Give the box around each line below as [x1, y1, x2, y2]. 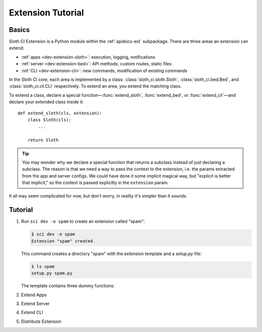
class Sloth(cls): [27, 117, 72, 122]
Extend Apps [21, 292, 47, 298]
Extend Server [21, 301, 50, 306]
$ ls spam [31, 264, 55, 269]
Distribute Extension [21, 318, 62, 324]
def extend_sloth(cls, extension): [17, 110, 102, 116]
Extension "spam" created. [31, 238, 96, 244]
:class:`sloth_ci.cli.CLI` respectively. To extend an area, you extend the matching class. [9, 83, 182, 89]
